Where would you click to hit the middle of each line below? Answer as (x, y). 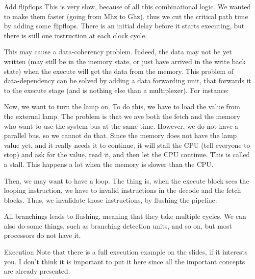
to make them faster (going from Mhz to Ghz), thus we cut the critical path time (126, 16)
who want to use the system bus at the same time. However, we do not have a (121, 126)
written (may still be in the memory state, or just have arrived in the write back (125, 61)
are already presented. (37, 271)
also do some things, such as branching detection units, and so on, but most (118, 225)
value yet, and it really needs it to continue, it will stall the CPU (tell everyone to (127, 145)
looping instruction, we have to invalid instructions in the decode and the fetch (123, 190)
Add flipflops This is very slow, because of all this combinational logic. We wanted (127, 6)
